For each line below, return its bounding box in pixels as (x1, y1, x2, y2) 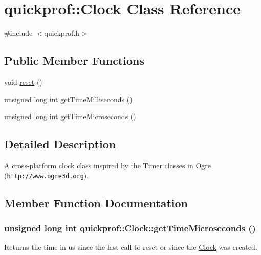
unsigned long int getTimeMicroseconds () (4, 111, 136, 122)
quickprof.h (44, 28, 80, 38)
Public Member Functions (4, 53, 144, 68)
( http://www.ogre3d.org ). (4, 170, 89, 180)
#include (4, 28, 33, 38)
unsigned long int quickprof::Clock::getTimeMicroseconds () (4, 221, 256, 234)
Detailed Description (4, 136, 116, 152)
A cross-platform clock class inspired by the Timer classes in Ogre (4, 159, 211, 170)
